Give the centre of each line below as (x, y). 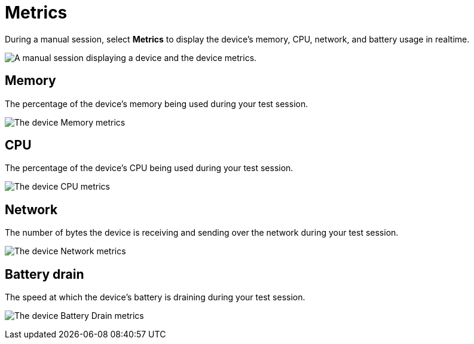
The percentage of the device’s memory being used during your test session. (157, 103)
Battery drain (45, 274)
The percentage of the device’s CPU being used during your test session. (149, 168)
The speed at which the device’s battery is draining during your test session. (155, 297)
